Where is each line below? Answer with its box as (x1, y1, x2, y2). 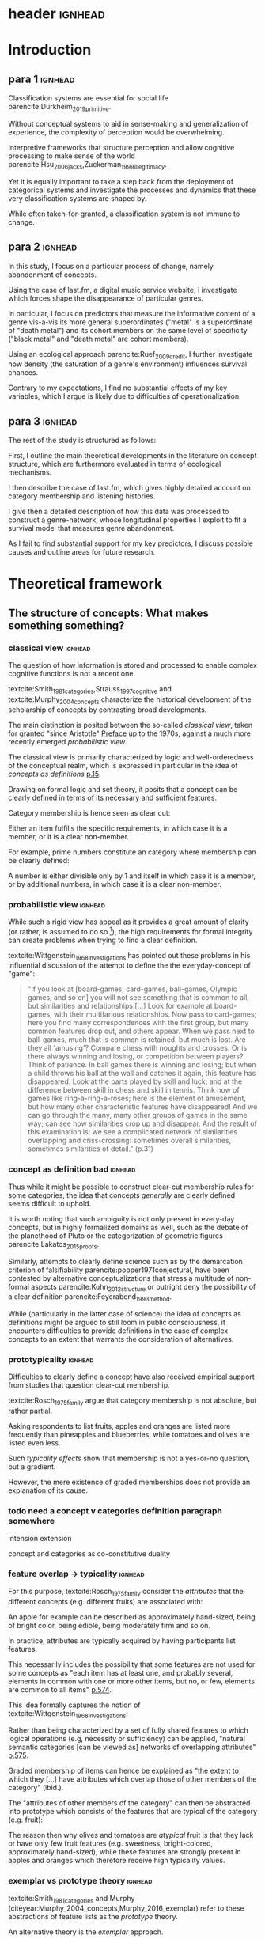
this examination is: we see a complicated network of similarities (27, 1127, 238, 1137)
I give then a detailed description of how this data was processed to (8, 507, 229, 517)
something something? (8, 619, 125, 632)
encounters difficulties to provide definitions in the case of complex (8, 1326, 229, 1335)
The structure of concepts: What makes (8, 606, 210, 619)
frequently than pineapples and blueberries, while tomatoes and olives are (8, 1430, 251, 1440)
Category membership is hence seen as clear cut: (8, 808, 171, 817)
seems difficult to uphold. (8, 1199, 92, 1208)
